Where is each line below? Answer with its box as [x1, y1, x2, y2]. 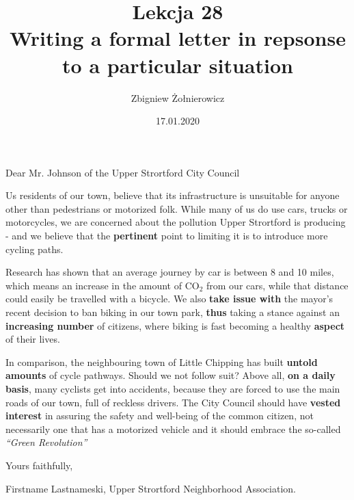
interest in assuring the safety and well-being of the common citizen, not [5, 408, 314, 423]
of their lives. [5, 332, 60, 346]
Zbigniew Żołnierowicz [131, 90, 225, 105]
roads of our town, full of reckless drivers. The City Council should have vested [5, 395, 341, 409]
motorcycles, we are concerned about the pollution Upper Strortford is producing [5, 215, 346, 229]
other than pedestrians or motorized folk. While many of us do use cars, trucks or [5, 201, 348, 215]
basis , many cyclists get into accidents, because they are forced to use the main [5, 382, 340, 395]
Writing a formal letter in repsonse [10, 24, 346, 52]
